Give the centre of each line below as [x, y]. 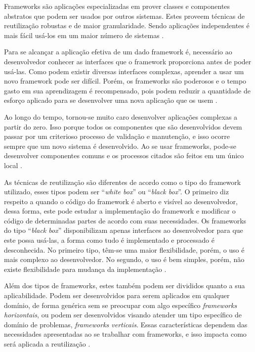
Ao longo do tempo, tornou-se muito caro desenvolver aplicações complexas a [121, 116]
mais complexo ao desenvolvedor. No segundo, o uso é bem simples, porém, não [124, 259]
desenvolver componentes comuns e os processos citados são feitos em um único [124, 155]
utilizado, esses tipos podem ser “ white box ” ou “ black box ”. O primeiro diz [116, 192]
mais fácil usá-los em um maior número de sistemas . [84, 35]
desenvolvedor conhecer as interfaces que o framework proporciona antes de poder [128, 61]
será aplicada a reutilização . [47, 344]
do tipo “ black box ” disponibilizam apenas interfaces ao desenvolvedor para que [124, 230]
